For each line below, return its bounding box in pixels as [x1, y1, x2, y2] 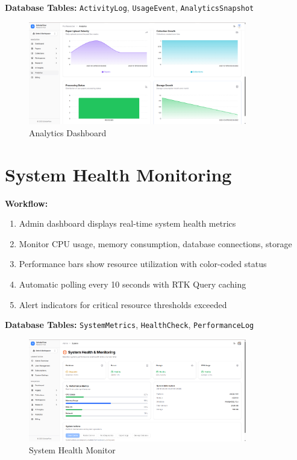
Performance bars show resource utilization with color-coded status [19, 257, 267, 270]
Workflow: [5, 197, 48, 209]
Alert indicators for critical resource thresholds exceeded [19, 298, 227, 310]
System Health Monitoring [5, 162, 232, 186]
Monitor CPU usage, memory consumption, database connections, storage [19, 237, 292, 250]
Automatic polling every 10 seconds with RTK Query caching [19, 277, 246, 290]
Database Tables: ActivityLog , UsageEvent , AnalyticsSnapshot [5, 1, 254, 13]
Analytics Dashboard [29, 126, 107, 139]
